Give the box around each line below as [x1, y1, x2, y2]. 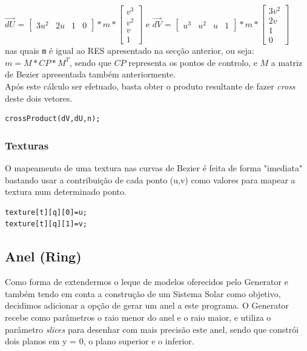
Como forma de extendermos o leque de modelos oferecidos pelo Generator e [5, 275, 288, 288]
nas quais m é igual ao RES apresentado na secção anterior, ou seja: [5, 44, 254, 57]
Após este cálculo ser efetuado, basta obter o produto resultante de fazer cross [5, 80, 295, 93]
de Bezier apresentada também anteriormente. [5, 68, 176, 80]
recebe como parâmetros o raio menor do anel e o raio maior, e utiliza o [5, 311, 271, 324]
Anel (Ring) [5, 247, 82, 266]
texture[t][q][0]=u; [5, 208, 88, 217]
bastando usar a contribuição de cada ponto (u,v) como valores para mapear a [5, 173, 295, 186]
